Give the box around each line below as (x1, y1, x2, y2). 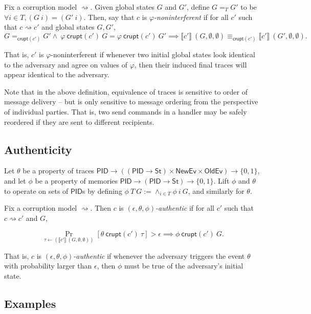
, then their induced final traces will (134, 59, 247, 70)
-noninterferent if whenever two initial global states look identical (51, 49, 255, 59)
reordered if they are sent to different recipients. (4, 116, 154, 127)
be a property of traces (23, 165, 95, 176)
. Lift (213, 175, 230, 186)
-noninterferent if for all (154, 11, 229, 22)
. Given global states (90, 2, 155, 12)
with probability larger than (4, 260, 92, 271)
